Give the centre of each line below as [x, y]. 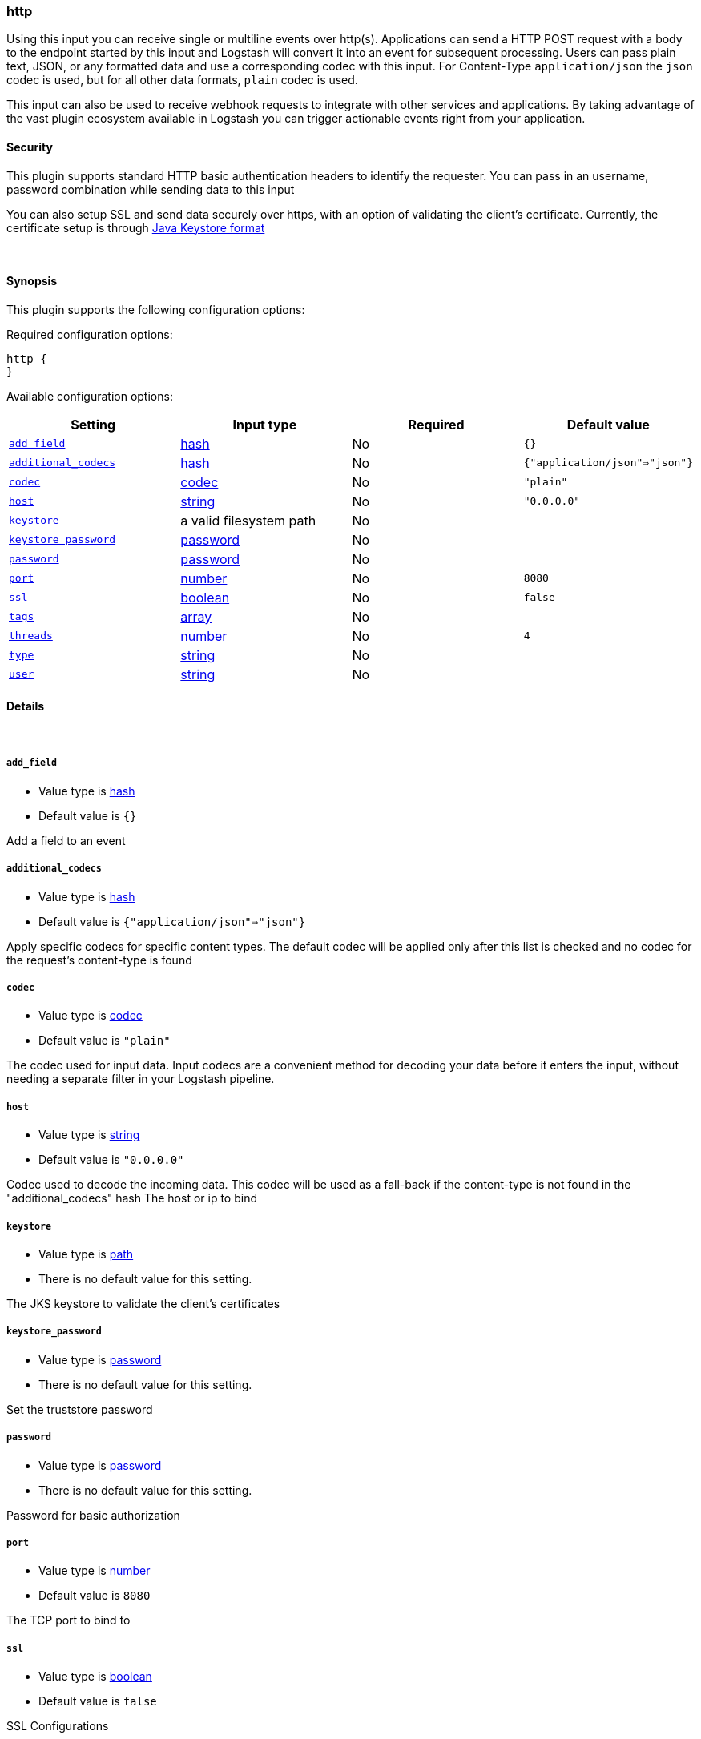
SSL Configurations [58, 1726]
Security [30, 147]
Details [26, 706]
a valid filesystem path [248, 520]
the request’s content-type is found [99, 960]
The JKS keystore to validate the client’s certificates [143, 1303]
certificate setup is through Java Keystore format [136, 227]
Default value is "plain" [105, 1041]
